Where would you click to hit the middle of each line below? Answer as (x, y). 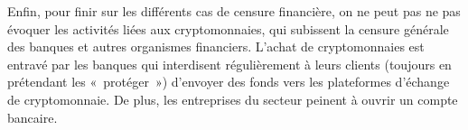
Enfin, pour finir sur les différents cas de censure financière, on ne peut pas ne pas (234, 11)
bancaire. (33, 117)
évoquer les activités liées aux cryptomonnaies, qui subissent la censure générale (228, 28)
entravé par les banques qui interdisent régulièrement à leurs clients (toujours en (229, 64)
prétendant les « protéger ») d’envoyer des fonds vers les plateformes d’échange (229, 82)
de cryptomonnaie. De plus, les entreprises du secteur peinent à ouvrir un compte (233, 99)
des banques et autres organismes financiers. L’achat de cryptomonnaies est (216, 46)
